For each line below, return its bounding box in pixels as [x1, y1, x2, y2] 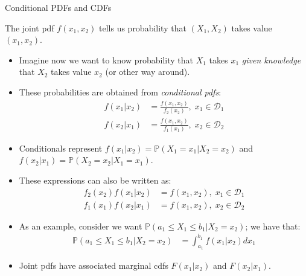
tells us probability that [99, 21, 186, 34]
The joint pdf [5, 21, 54, 34]
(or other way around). [105, 65, 190, 78]
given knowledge [241, 53, 301, 66]
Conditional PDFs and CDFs [5, 1, 112, 13]
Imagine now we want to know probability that [19, 53, 193, 66]
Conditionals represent [19, 141, 103, 154]
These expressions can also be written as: [19, 174, 171, 187]
